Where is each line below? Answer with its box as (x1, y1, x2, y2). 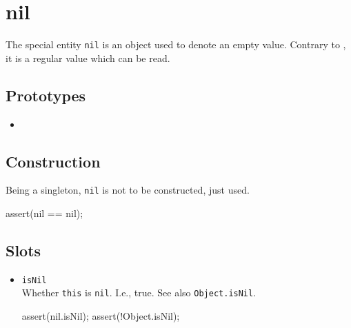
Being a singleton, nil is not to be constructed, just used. (6, 183, 250, 197)
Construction (6, 150, 101, 172)
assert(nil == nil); (6, 206, 83, 221)
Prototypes (6, 84, 86, 105)
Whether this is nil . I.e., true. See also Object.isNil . (21, 285, 257, 300)
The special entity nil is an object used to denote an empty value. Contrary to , (6, 37, 346, 52)
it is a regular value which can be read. (6, 50, 170, 65)
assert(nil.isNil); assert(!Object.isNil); (21, 309, 180, 323)
